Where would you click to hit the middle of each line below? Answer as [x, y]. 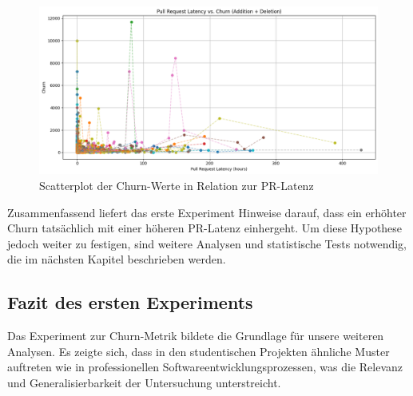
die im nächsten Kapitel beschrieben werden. [117, 259]
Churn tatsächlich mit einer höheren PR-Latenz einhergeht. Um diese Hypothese [205, 228]
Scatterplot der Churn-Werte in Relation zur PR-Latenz [177, 185]
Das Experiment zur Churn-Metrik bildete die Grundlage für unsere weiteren [196, 336]
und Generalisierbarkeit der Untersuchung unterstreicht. [144, 382]
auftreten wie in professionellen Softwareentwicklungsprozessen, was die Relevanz [205, 367]
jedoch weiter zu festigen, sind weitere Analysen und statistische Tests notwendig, [207, 243]
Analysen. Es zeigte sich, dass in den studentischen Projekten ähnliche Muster [199, 351]
